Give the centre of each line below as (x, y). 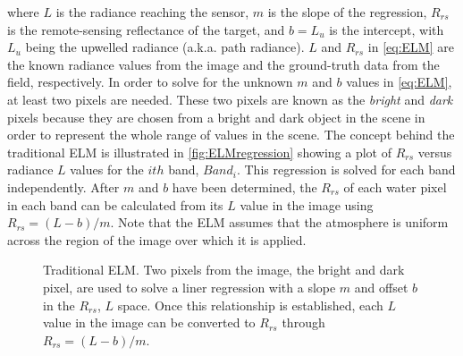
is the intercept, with (387, 29)
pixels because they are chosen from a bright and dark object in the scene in (216, 117)
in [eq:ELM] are (411, 47)
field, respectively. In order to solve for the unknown (150, 82)
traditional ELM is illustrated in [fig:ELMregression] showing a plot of (199, 152)
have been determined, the (244, 186)
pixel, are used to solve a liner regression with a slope (189, 287)
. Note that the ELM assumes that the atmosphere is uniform (279, 222)
